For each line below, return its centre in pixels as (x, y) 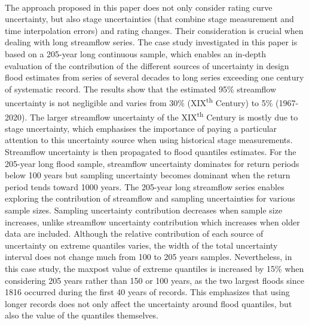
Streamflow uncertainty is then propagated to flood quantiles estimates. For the (151, 152)
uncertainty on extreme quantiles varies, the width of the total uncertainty (141, 245)
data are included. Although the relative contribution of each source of (134, 233)
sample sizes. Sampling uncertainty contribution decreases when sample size (144, 210)
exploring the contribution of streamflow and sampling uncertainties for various (150, 198)
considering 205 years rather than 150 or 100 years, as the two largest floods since (154, 280)
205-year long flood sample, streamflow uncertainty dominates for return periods (152, 163)
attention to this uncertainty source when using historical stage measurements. (149, 140)
